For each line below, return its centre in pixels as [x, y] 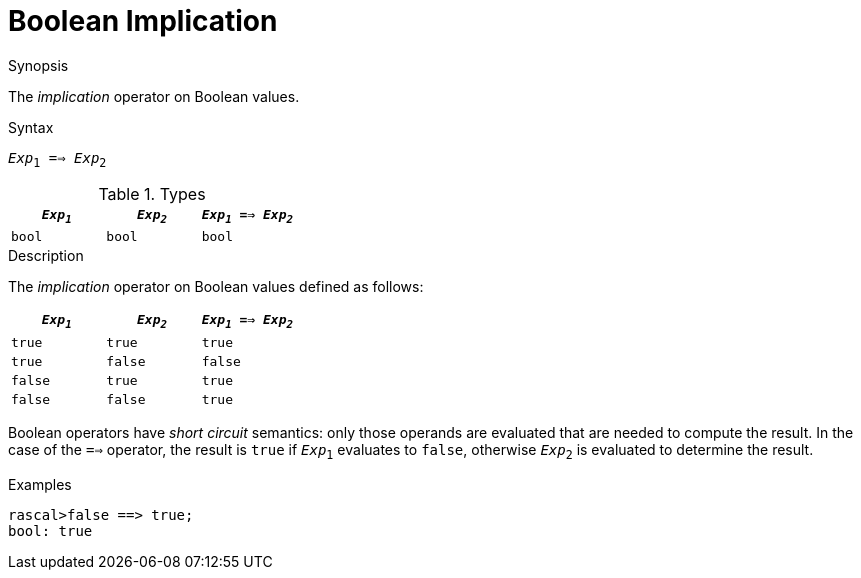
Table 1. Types [152, 193]
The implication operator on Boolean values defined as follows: [216, 287]
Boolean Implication [143, 21]
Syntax [31, 127]
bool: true [50, 530]
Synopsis [38, 65]
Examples [40, 484]
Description [46, 256]
